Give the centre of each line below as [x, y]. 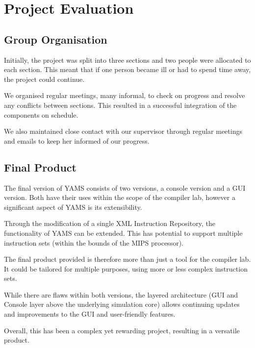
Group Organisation [56, 39]
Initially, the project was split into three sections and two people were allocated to [127, 60]
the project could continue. [44, 79]
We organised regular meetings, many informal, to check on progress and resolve [125, 95]
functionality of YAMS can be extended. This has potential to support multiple [123, 233]
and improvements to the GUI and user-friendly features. [90, 314]
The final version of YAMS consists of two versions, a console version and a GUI [125, 187]
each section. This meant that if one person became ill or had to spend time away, [127, 69]
